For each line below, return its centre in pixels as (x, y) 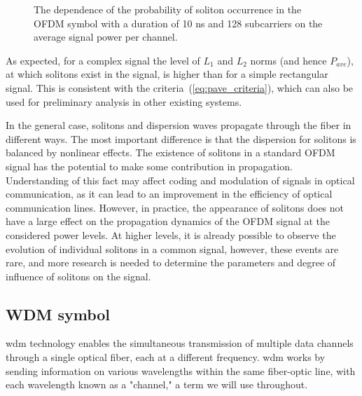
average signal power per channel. (106, 37)
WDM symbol (58, 314)
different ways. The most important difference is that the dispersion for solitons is (181, 138)
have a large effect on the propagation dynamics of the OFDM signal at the (168, 221)
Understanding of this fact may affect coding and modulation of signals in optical (180, 180)
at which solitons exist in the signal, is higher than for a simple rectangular (167, 74)
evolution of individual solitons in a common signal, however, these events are (172, 248)
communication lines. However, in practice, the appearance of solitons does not (175, 207)
